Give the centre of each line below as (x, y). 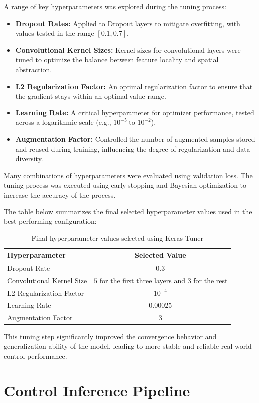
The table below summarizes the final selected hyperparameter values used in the (128, 211)
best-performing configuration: (50, 221)
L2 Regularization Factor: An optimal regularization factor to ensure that (134, 86)
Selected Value (160, 255)
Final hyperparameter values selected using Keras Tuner (117, 238)
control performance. (36, 355)
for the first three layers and (142, 280)
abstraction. (34, 69)
